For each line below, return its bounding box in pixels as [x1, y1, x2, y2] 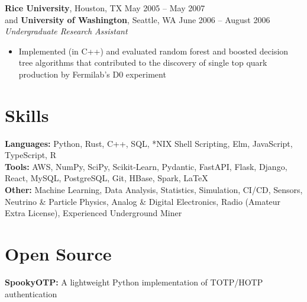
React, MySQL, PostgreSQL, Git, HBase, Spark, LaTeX [5, 172, 208, 184]
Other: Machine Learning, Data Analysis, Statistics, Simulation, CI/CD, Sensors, [5, 184, 303, 196]
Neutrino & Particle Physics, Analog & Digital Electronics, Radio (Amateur [5, 195, 281, 207]
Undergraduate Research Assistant [5, 25, 128, 37]
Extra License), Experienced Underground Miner [5, 207, 182, 219]
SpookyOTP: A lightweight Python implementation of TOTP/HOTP [5, 275, 263, 288]
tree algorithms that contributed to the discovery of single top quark [18, 56, 267, 69]
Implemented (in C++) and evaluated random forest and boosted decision [18, 44, 289, 57]
